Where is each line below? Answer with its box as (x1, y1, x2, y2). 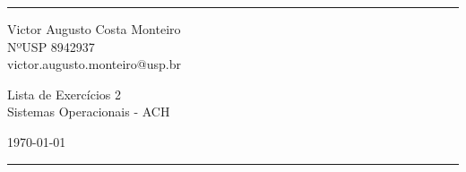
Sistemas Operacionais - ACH (7, 102, 170, 121)
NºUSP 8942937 (7, 37, 95, 56)
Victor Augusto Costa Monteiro (7, 20, 181, 38)
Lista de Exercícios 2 (7, 84, 121, 103)
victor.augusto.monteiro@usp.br (7, 55, 181, 73)
